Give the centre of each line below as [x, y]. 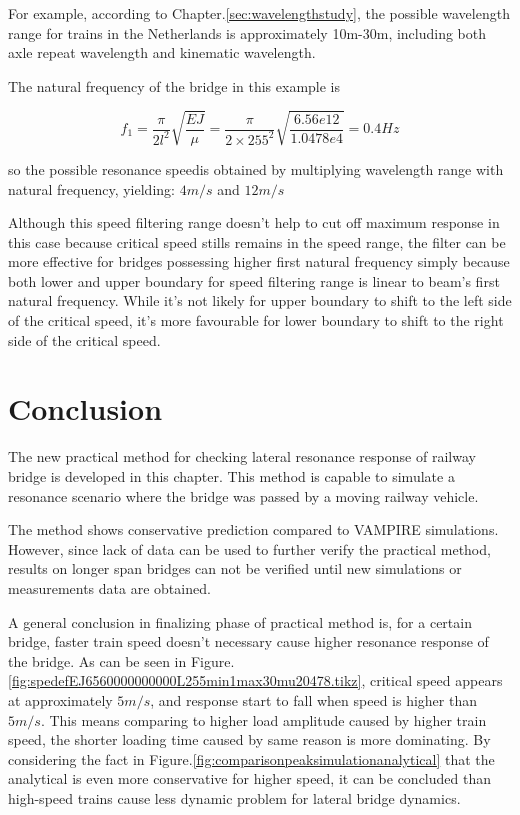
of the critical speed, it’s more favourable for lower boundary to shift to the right [256, 320]
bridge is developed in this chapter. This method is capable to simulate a [231, 475]
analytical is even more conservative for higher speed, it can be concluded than [249, 778]
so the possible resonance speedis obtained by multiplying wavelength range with [256, 168]
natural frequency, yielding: [91, 188]
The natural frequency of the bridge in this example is [174, 85]
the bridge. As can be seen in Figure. [121, 660]
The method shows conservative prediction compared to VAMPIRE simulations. [253, 529]
